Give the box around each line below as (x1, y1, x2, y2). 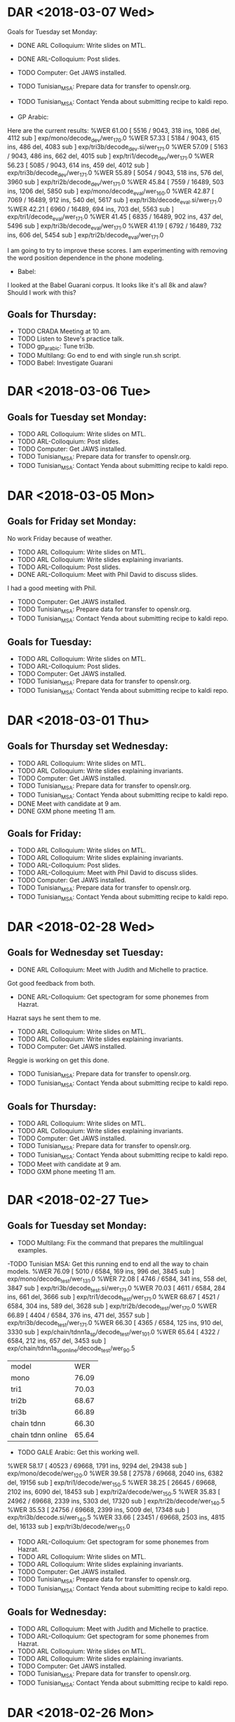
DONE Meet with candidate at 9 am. (17, 800, 121, 808)
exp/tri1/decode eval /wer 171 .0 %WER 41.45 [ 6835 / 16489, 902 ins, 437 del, (7, 212, 223, 222)
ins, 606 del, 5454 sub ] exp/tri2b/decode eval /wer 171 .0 (7, 230, 164, 241)
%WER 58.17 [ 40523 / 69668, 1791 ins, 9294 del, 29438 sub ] (7, 1462, 187, 1470)
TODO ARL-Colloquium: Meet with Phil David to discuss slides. (17, 868, 199, 877)
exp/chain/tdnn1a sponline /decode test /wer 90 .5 (7, 1344, 135, 1355)
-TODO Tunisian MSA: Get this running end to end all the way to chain (7, 1259, 209, 1268)
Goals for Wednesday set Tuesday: (7, 946, 163, 959)
